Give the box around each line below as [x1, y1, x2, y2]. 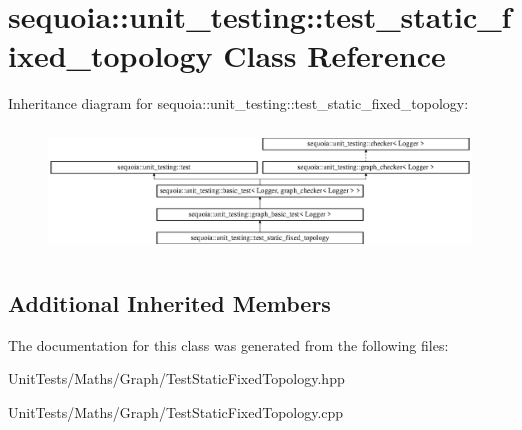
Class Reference [223, 35, 446, 76]
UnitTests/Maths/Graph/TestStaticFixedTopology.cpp [8, 401, 344, 422]
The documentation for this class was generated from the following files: [8, 334, 449, 355]
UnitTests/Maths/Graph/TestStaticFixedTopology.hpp [8, 368, 345, 389]
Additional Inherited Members [8, 287, 331, 318]
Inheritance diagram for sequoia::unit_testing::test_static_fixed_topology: [8, 93, 469, 114]
